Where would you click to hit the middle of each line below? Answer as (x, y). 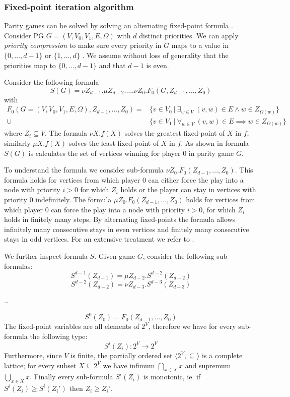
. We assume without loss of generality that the (155, 55)
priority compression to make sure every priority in (83, 45)
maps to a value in (200, 45)
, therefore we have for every (192, 326)
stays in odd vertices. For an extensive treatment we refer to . (99, 239)
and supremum (208, 365)
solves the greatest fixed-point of (175, 133)
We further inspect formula (46, 256)
